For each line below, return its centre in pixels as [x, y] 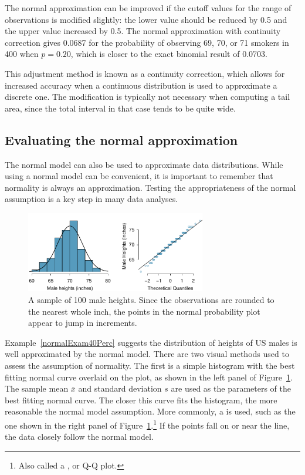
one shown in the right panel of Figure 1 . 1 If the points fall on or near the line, [147, 424]
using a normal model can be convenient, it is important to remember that [139, 176]
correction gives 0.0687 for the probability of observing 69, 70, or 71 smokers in [147, 42]
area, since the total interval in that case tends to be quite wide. [120, 108]
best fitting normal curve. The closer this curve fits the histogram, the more [141, 400]
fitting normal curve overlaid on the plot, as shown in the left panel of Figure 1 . [149, 377]
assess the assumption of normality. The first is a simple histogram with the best [150, 365]
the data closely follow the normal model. [79, 437]
